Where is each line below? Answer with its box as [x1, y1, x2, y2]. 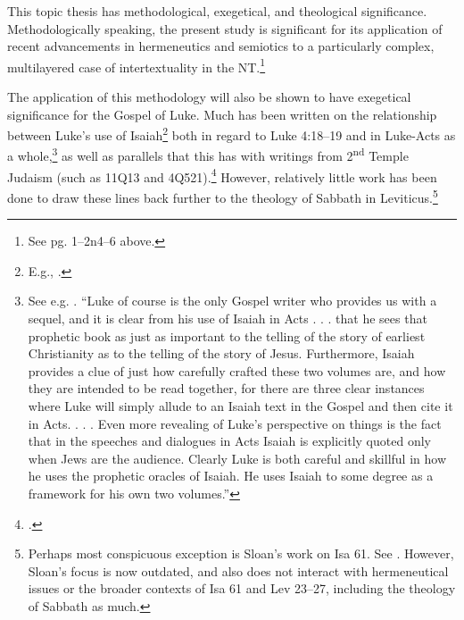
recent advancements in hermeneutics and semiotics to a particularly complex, [7, 37, 435, 55]
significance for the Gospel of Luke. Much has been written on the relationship [7, 105, 437, 123]
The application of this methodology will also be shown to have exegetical [7, 88, 411, 106]
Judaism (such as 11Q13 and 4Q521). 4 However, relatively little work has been [7, 164, 437, 186]
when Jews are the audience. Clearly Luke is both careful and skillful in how [28, 448, 446, 467]
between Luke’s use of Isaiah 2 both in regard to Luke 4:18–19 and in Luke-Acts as [7, 123, 456, 144]
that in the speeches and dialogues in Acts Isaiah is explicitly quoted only [28, 431, 431, 450]
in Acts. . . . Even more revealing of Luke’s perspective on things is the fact [28, 414, 442, 432]
